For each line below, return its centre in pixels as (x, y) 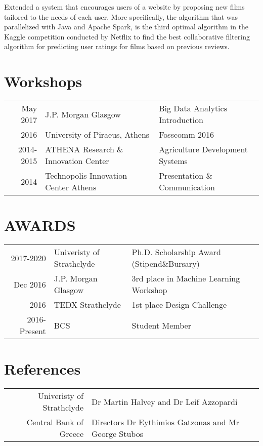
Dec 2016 (30, 284)
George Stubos (117, 434)
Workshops (43, 81)
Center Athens (71, 187)
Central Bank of (55, 422)
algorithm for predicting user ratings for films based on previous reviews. (117, 46)
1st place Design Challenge (179, 305)
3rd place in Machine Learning (186, 278)
